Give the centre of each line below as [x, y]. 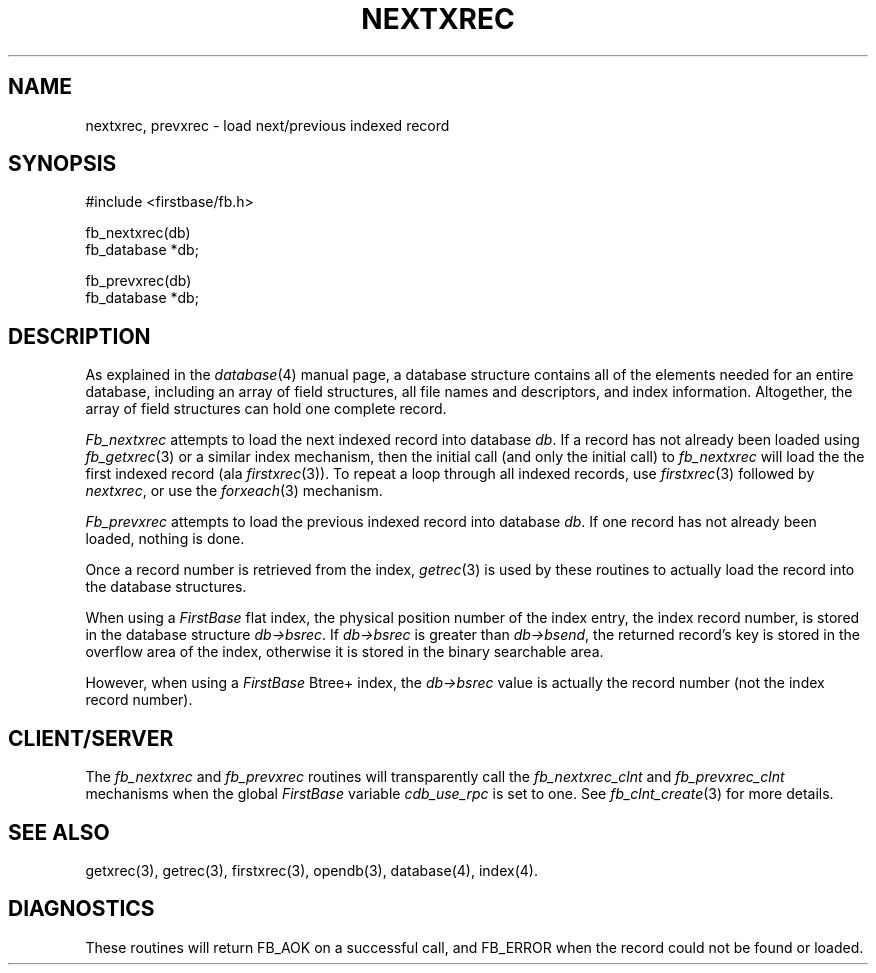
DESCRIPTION [79, 336]
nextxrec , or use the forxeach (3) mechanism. [234, 491]
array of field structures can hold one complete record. [266, 409]
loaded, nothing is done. [165, 539]
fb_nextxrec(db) [138, 233]
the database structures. [166, 587]
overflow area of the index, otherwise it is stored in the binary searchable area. [344, 652]
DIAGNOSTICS [81, 909]
